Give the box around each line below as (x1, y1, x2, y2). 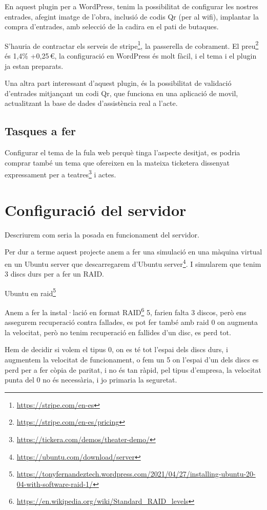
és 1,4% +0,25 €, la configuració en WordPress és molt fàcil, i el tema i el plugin (5, 50, 257, 61)
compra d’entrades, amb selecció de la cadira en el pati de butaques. (5, 21, 219, 32)
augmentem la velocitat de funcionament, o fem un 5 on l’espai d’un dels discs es (5, 354, 259, 365)
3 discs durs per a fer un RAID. (5, 268, 105, 279)
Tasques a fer (5, 123, 76, 139)
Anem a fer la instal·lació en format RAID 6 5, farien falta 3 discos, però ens (5, 305, 247, 317)
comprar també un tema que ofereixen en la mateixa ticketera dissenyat (5, 157, 230, 168)
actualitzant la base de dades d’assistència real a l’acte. (5, 98, 178, 108)
